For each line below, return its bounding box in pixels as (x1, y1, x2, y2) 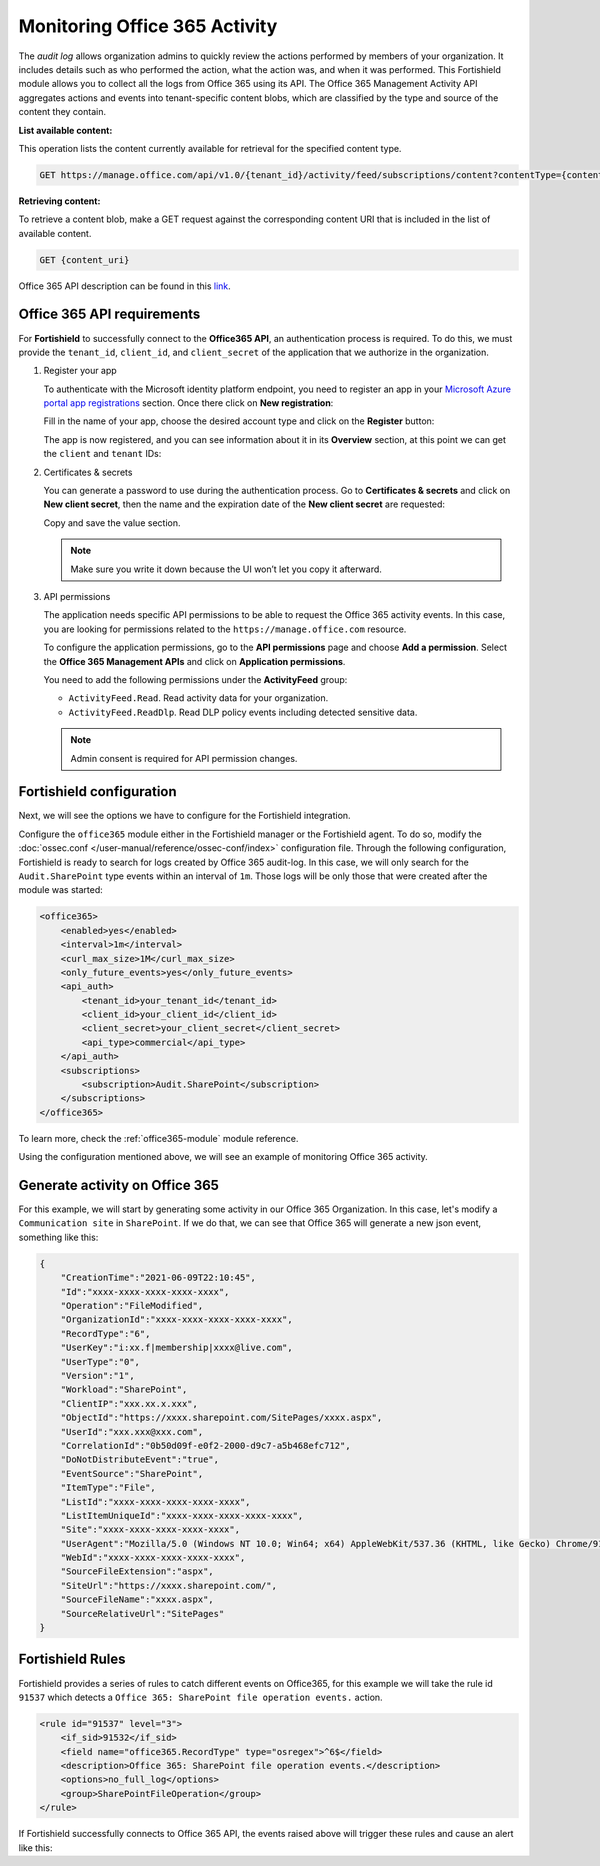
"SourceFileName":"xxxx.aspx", (60, 1594, 214, 1605)
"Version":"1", (60, 1370, 135, 1381)
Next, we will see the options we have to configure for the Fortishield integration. (18, 810, 351, 822)
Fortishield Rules (18, 1651, 126, 1668)
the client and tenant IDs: (43, 448, 162, 460)
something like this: (18, 1231, 99, 1243)
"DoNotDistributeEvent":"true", (60, 1454, 220, 1465)
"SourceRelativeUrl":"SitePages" (60, 1608, 225, 1619)
